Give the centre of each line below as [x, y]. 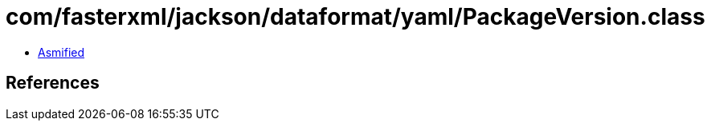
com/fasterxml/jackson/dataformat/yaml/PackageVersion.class [355, 17]
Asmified [61, 52]
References [53, 83]
